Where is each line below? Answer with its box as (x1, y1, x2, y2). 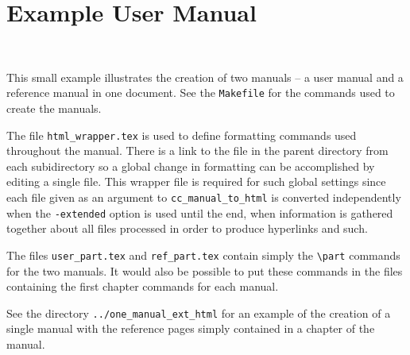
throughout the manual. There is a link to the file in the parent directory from (6, 142, 389, 159)
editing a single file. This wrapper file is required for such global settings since (6, 173, 386, 190)
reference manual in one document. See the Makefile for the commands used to (6, 84, 395, 101)
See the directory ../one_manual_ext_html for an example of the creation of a (6, 304, 391, 321)
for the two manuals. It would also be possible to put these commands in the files (6, 262, 403, 279)
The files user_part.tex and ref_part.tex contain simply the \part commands (6, 246, 400, 263)
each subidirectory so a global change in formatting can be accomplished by (6, 157, 375, 174)
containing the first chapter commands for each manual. (6, 278, 279, 295)
